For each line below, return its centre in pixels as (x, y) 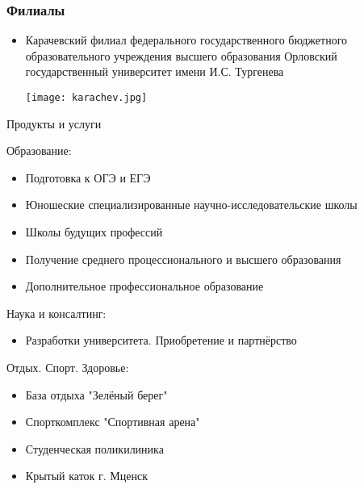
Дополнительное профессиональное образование (144, 286)
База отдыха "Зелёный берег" (96, 394)
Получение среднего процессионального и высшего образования (183, 259)
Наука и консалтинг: (56, 313)
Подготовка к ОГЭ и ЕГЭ (88, 177)
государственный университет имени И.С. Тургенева (155, 71)
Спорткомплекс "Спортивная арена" (113, 422)
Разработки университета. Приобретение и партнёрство (161, 340)
